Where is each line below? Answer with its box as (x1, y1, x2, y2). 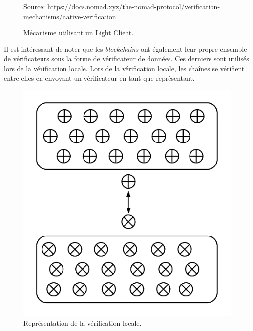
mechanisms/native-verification (23, 11, 116, 21)
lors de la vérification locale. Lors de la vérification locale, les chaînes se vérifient (4, 63, 245, 73)
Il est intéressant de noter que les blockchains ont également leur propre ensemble (4, 44, 247, 54)
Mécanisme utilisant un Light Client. (23, 27, 134, 38)
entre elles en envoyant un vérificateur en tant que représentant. (4, 72, 195, 83)
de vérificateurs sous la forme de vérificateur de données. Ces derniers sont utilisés (4, 53, 249, 64)
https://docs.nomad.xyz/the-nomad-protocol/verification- (47, 1, 220, 11)
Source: (23, 1, 45, 11)
